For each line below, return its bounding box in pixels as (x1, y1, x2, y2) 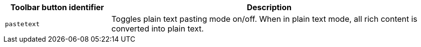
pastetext (5, 20, 40, 28)
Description (247, 2, 292, 12)
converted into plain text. (111, 24, 204, 33)
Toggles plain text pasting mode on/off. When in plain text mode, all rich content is (111, 14, 418, 24)
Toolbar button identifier (10, 2, 104, 12)
